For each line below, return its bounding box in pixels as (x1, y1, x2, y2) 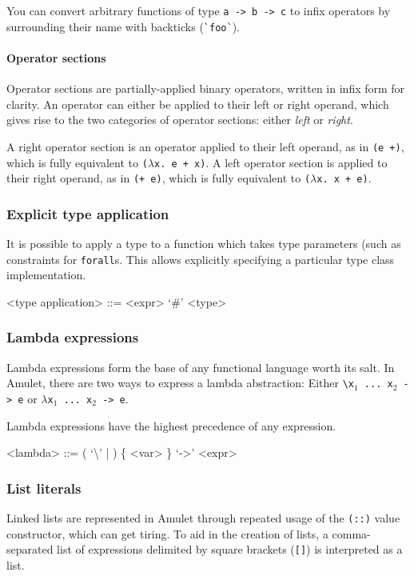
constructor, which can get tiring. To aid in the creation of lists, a (6, 525, 328, 542)
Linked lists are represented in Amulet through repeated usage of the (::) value (6, 510, 400, 526)
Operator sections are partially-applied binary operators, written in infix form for (6, 80, 405, 97)
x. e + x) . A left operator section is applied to (153, 154, 388, 170)
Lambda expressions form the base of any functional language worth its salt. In (6, 358, 395, 375)
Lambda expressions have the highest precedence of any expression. (6, 417, 336, 434)
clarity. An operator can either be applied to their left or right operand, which (6, 95, 389, 112)
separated (6, 541, 54, 558)
